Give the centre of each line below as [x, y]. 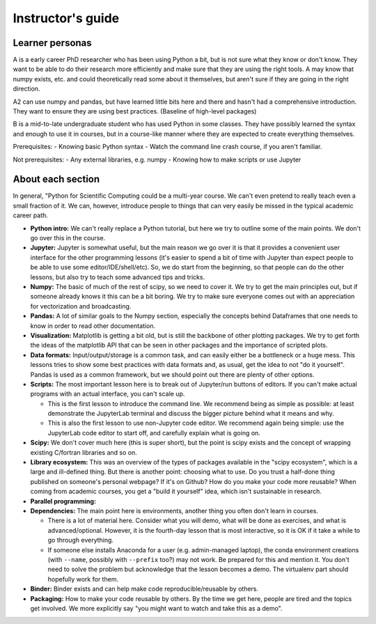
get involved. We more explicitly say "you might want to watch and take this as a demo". [156, 608]
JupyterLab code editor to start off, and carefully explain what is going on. [154, 432]
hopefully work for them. [83, 579]
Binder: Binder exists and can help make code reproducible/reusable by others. [144, 589]
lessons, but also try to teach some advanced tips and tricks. [118, 277]
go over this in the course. [68, 238]
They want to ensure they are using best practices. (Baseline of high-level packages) [135, 111]
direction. [26, 89]
